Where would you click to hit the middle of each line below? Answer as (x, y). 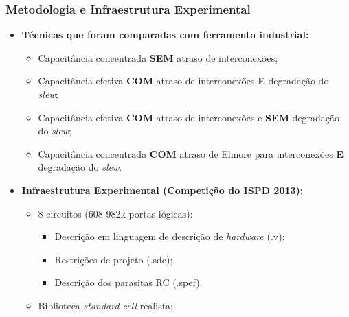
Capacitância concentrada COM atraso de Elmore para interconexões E (191, 153)
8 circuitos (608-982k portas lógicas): (115, 213)
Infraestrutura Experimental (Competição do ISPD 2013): (162, 190)
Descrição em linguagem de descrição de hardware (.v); (170, 236)
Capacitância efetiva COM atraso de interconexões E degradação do (183, 81)
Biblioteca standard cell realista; (106, 305)
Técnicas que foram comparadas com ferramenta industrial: (165, 35)
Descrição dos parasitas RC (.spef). (128, 282)
